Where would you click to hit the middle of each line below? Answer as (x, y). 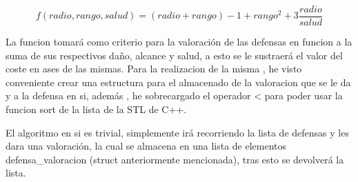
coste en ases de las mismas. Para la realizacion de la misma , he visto (154, 69)
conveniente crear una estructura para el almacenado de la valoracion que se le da (178, 82)
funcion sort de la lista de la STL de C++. (96, 109)
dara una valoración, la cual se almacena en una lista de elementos (146, 146)
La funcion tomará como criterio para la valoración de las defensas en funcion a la (179, 42)
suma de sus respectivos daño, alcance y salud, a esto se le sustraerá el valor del (174, 55)
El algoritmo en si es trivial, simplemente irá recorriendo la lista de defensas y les (177, 132)
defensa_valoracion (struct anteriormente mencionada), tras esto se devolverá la (175, 159)
